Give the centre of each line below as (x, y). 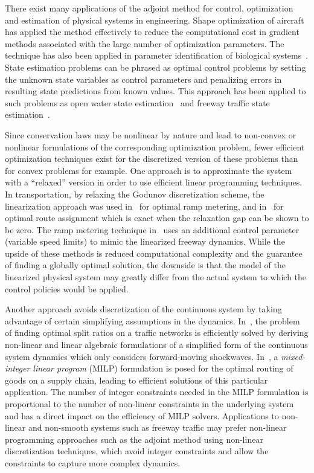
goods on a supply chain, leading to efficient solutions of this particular (136, 380)
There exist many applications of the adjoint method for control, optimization (149, 8)
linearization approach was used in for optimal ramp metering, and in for (144, 206)
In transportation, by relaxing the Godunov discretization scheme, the (135, 194)
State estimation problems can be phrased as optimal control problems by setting (155, 67)
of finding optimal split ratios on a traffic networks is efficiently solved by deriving (157, 333)
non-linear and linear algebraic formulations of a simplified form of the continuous (156, 345)
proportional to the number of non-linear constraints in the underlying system (149, 404)
